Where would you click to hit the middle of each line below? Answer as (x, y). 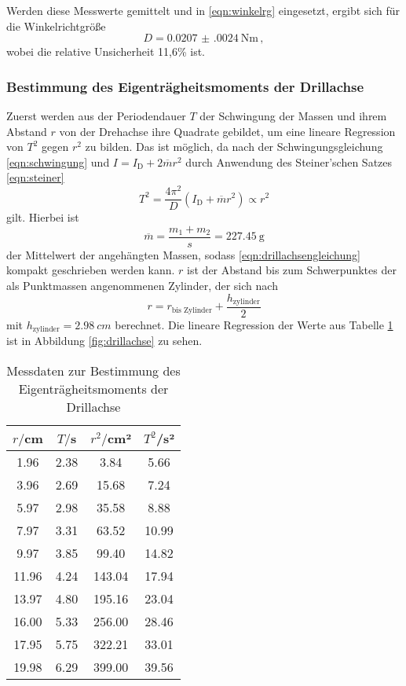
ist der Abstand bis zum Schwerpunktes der (292, 270)
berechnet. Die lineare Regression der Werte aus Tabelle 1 (254, 325)
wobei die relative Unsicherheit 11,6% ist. (106, 51)
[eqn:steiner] (35, 177)
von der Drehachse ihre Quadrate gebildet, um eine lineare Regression (227, 131)
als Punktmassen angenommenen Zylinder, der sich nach (142, 285)
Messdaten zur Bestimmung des (93, 371)
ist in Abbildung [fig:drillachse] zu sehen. (104, 341)
